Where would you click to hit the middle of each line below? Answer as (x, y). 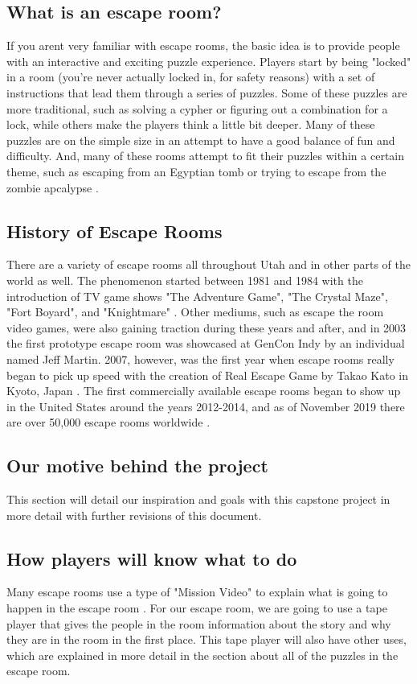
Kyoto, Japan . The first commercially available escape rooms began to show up (204, 391)
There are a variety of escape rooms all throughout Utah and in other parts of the (208, 264)
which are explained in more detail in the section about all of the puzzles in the (202, 655)
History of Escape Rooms (114, 231)
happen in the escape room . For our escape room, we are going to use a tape (197, 608)
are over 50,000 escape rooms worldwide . (108, 422)
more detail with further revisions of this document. (134, 515)
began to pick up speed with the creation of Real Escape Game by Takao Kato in (207, 375)
